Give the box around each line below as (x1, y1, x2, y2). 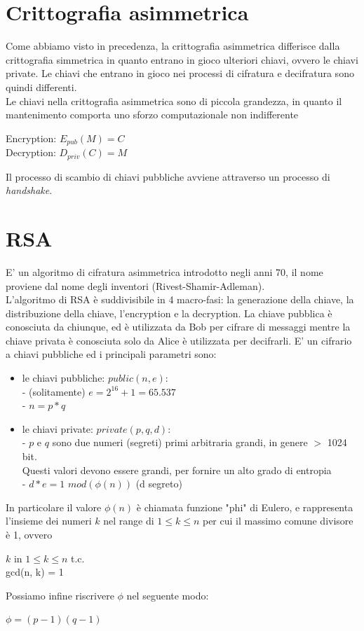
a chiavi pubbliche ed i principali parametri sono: (6, 347, 217, 361)
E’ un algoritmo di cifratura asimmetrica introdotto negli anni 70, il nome (6, 264, 323, 279)
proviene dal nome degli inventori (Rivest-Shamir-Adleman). (6, 278, 265, 293)
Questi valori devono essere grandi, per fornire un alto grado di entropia (22, 462, 332, 477)
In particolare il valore (6, 499, 102, 514)
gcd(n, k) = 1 (6, 564, 64, 579)
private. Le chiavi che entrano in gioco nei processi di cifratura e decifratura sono (6, 66, 354, 81)
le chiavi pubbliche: (22, 370, 105, 385)
